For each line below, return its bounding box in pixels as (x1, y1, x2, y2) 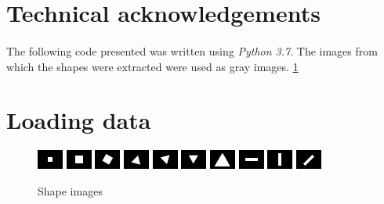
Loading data (6, 104, 151, 136)
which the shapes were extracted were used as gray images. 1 (6, 58, 299, 74)
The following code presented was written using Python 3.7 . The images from (6, 42, 378, 59)
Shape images (38, 182, 103, 199)
